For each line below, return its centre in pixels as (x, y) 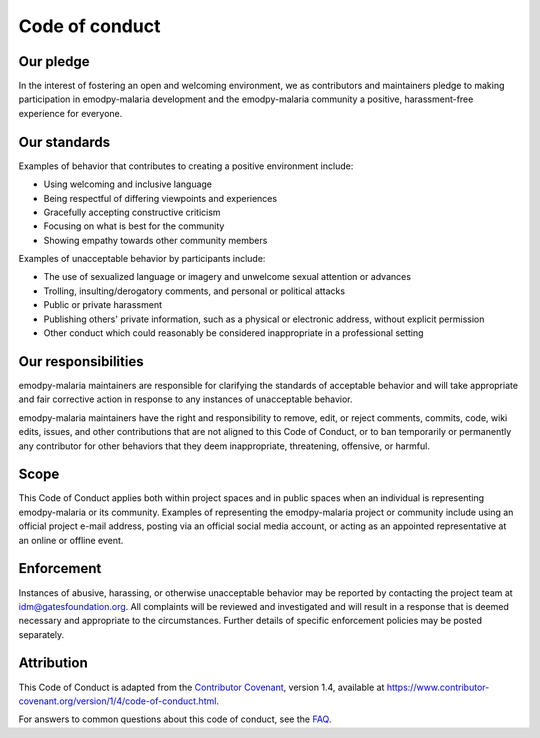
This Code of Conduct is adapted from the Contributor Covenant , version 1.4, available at (201, 687)
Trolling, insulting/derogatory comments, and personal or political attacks (194, 291)
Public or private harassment (103, 305)
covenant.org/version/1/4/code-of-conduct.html (117, 701)
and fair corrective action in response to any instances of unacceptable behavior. (185, 399)
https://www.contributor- (438, 687)
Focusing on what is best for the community (134, 226)
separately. (41, 634)
